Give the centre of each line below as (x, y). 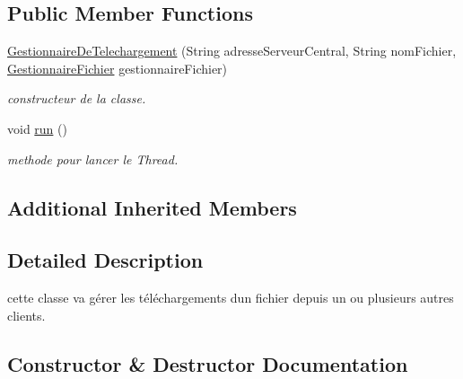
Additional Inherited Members (152, 207)
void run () (37, 128)
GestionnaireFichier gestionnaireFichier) (118, 68)
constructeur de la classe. (77, 98)
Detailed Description (105, 260)
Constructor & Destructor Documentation (208, 363)
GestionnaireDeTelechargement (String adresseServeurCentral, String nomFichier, (232, 51)
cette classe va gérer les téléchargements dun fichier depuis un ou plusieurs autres (231, 298)
